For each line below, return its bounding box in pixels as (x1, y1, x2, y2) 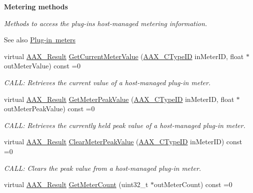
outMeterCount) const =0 (154, 179, 233, 190)
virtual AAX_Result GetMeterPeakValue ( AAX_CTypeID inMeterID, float (4, 94, 234, 104)
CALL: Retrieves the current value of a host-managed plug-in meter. (4, 77, 211, 87)
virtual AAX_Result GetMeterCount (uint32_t (4, 179, 148, 190)
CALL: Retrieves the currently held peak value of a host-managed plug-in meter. (4, 120, 246, 130)
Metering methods (4, 1, 68, 11)
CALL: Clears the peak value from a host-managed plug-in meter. (4, 162, 201, 173)
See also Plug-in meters (4, 34, 76, 45)
